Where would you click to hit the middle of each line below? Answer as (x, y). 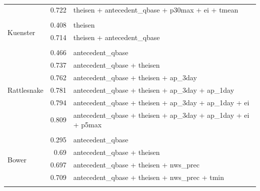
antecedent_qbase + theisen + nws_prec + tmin (148, 177)
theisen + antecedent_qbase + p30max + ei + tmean (156, 10)
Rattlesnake (25, 89)
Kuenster (21, 32)
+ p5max (87, 125)
